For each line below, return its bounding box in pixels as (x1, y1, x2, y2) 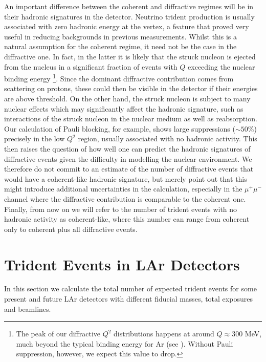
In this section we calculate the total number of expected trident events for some (4, 283, 257, 294)
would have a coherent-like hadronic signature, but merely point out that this (4, 173, 247, 184)
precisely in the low (4, 133, 65, 144)
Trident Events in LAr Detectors (4, 253, 240, 274)
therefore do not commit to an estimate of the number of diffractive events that (4, 163, 254, 174)
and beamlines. (4, 303, 51, 314)
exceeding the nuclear (188, 61, 255, 72)
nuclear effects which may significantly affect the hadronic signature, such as (4, 103, 243, 114)
